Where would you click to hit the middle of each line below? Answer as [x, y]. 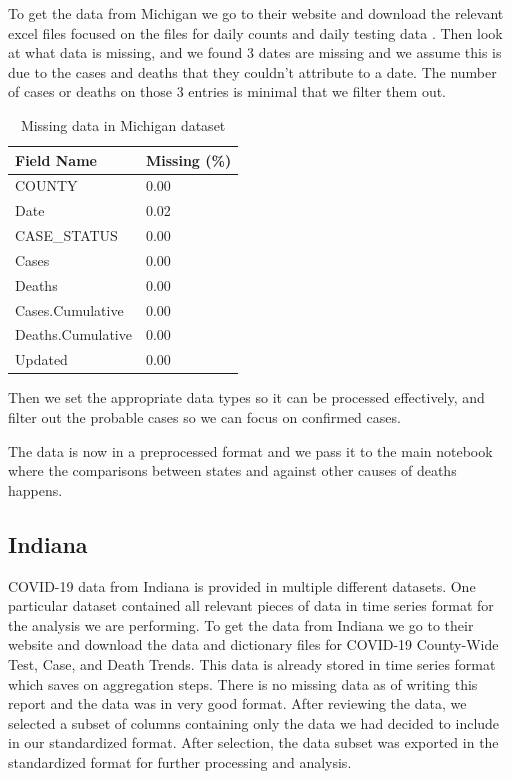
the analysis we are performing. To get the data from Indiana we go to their [241, 624]
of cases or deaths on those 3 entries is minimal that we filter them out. [227, 91]
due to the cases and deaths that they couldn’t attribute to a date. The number [252, 71]
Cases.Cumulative [69, 309]
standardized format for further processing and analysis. [180, 761]
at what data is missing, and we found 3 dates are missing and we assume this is [255, 52]
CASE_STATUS [66, 235]
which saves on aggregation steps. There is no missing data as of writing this [243, 683]
